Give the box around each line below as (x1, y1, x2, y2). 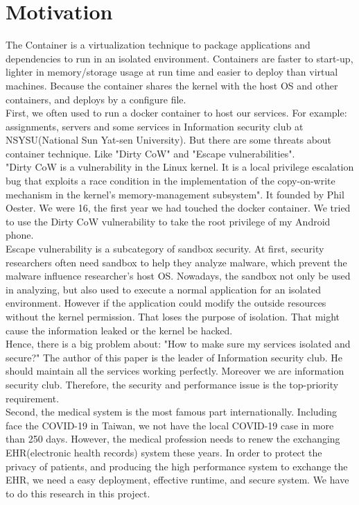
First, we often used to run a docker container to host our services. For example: (6, 105, 347, 120)
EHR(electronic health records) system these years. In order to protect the (6, 445, 322, 459)
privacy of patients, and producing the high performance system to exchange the (6, 459, 348, 473)
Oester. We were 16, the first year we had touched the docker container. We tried (6, 200, 351, 215)
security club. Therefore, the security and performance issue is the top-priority (6, 377, 339, 391)
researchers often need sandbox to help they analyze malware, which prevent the (6, 255, 347, 269)
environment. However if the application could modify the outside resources (6, 296, 326, 310)
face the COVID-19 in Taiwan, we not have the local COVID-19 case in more (6, 418, 334, 432)
